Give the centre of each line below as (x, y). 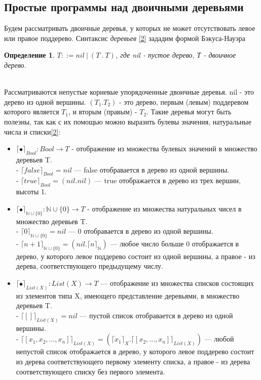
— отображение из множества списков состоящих (177, 283)
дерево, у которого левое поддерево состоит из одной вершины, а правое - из (136, 256)
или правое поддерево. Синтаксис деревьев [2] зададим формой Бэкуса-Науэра (125, 38)
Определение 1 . (29, 55)
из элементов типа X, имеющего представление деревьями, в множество (128, 295)
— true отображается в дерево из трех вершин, (167, 180)
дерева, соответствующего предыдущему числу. (90, 266)
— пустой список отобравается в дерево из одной (156, 315)
